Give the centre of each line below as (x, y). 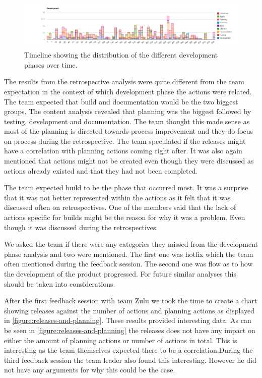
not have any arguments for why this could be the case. (90, 370)
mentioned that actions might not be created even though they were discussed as (129, 161)
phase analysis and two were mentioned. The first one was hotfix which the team (129, 254)
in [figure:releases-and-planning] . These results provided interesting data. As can (128, 320)
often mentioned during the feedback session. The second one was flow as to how (128, 264)
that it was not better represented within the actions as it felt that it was (117, 197)
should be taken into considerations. (60, 283)
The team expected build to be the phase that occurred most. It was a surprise (126, 187)
